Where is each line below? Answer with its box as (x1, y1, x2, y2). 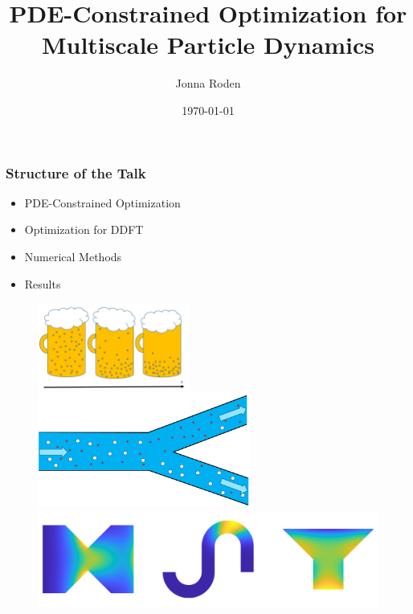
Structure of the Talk (6, 162, 146, 182)
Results (24, 275, 61, 292)
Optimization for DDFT (24, 221, 144, 238)
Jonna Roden (175, 75, 241, 92)
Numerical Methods (24, 248, 122, 264)
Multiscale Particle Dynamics (41, 28, 375, 61)
